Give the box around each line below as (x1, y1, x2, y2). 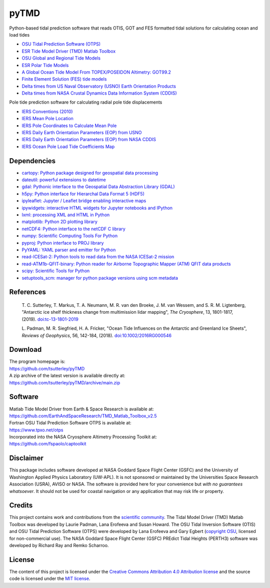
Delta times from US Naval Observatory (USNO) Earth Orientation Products (21, 83, 176, 89)
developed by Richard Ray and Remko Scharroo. (9, 542, 109, 548)
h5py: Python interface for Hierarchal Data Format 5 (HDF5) (21, 191, 145, 197)
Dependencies (9, 157, 56, 165)
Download (9, 345, 42, 354)
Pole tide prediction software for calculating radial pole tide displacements (9, 99, 162, 105)
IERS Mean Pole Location (21, 116, 73, 122)
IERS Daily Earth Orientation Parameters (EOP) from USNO (21, 130, 142, 136)
